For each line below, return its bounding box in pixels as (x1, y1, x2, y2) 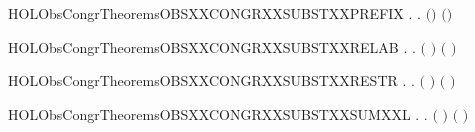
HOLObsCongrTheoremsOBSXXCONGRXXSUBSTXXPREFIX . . (8, 3, 421, 23)
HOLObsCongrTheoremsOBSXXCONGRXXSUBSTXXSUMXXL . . (8, 103, 428, 124)
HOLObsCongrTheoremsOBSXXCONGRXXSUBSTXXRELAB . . (8, 36, 416, 57)
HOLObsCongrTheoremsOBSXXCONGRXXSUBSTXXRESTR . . (8, 70, 415, 91)
